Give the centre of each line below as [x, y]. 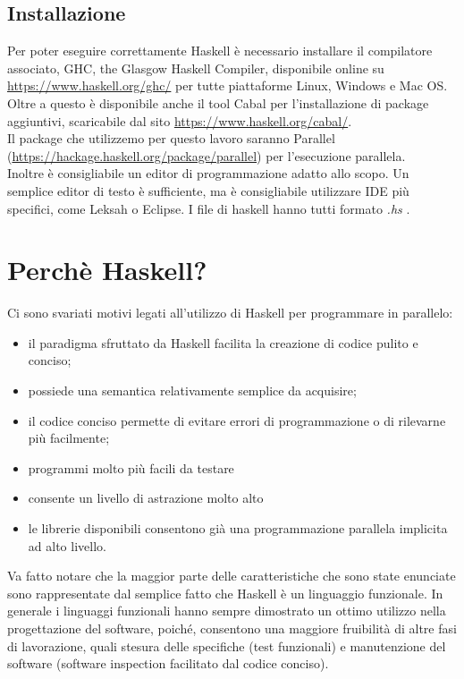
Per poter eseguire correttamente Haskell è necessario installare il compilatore [220, 51]
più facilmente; [69, 438]
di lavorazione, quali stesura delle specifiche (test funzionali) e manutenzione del [227, 645]
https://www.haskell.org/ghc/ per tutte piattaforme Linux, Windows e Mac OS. [228, 85]
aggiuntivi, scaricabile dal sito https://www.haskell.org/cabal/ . [180, 120]
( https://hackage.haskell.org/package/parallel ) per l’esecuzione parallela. [207, 155]
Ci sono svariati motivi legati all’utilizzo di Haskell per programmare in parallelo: [230, 313]
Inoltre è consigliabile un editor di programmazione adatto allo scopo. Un [208, 173]
